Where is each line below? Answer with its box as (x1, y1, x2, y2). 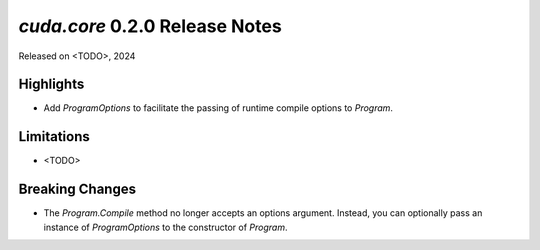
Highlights (18, 76, 85, 93)
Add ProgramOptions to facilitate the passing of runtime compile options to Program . (43, 102, 394, 114)
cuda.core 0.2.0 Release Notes (18, 15, 282, 37)
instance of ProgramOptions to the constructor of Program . (43, 221, 289, 233)
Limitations (18, 128, 90, 145)
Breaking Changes (18, 181, 137, 198)
